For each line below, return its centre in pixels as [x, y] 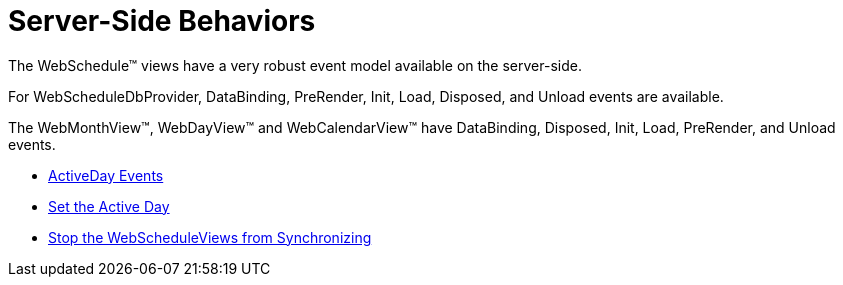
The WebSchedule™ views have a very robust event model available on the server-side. [295, 65]
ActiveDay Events [106, 175]
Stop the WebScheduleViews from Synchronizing [210, 237]
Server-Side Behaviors [162, 21]
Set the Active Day [109, 206]
